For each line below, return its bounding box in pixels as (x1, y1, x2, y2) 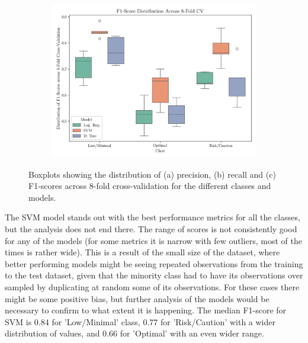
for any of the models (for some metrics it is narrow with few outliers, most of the (5, 234, 302, 246)
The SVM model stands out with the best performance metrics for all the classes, (5, 211, 300, 223)
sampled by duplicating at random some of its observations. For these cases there (5, 280, 300, 293)
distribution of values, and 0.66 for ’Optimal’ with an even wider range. (5, 327, 264, 339)
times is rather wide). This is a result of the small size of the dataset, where (5, 246, 280, 258)
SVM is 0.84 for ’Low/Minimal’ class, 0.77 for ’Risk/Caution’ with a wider (5, 315, 276, 328)
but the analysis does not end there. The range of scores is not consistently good (5, 222, 297, 235)
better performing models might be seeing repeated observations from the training (5, 257, 303, 270)
